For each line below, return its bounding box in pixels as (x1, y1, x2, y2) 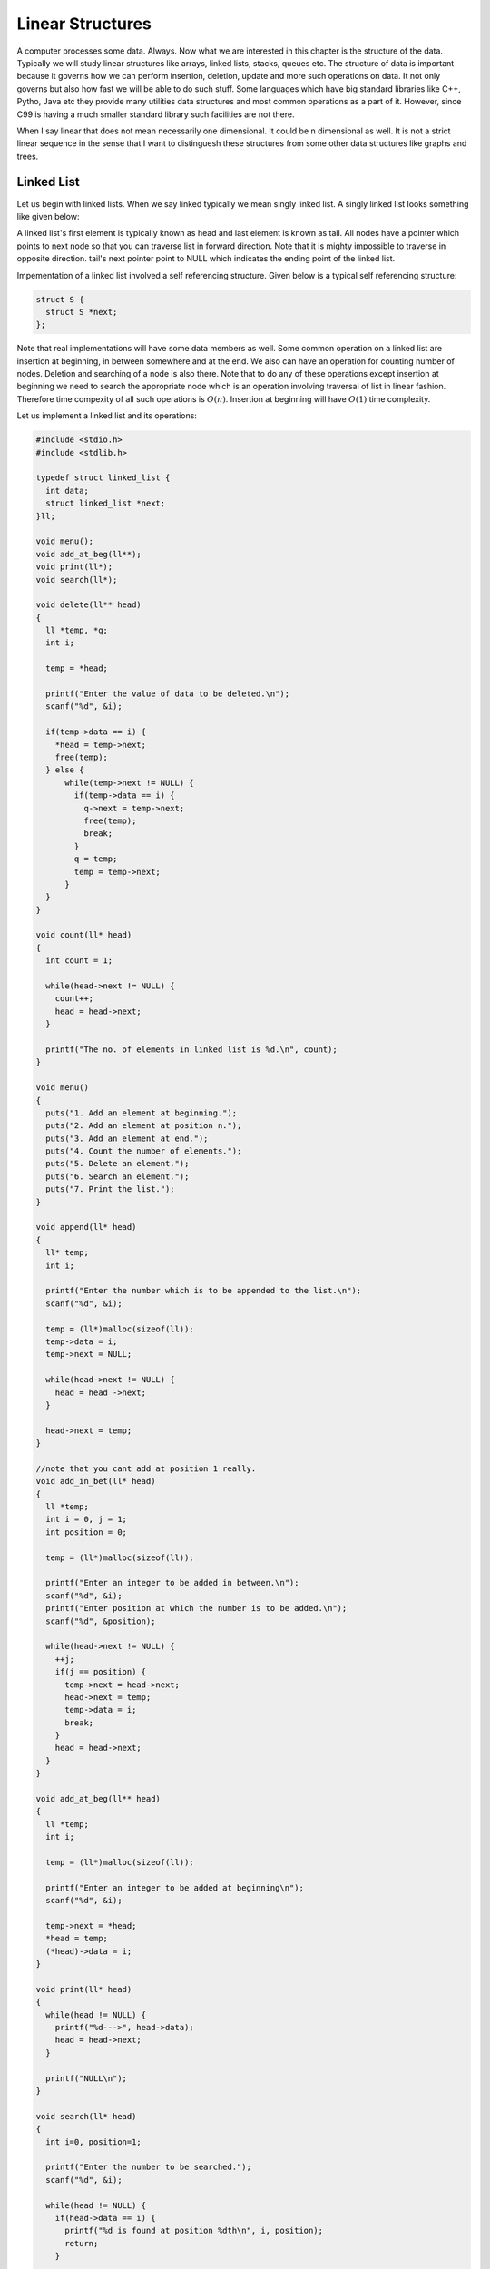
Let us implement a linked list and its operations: (16, 410, 197, 421)
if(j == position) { (54, 1666, 147, 1677)
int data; (45, 486, 90, 496)
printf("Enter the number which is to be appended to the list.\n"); (45, 1285, 362, 1296)
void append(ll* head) (35, 1222, 137, 1233)
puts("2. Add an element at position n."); (45, 1121, 242, 1131)
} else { (45, 765, 84, 775)
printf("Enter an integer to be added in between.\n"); (45, 1577, 299, 1588)
